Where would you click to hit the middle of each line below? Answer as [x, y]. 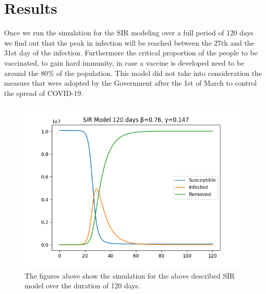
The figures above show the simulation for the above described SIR [130, 275]
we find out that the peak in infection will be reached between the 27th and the [129, 42]
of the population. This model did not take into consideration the [159, 73]
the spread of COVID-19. [44, 93]
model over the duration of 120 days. [83, 286]
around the [21, 73]
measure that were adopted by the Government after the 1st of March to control [130, 83]
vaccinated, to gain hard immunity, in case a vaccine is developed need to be [124, 62]
